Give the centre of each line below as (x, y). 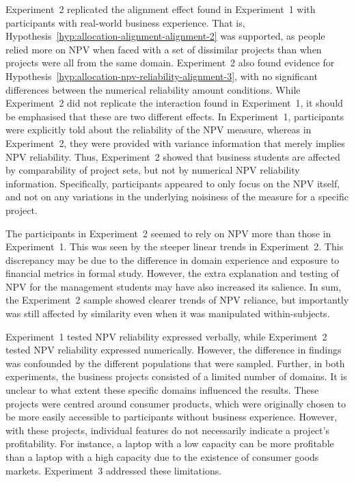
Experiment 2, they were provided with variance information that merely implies (175, 143)
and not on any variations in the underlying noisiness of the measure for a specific (177, 197)
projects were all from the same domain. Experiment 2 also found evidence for (170, 63)
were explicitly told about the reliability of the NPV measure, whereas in (159, 130)
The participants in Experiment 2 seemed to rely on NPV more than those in (168, 233)
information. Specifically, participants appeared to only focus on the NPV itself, (173, 183)
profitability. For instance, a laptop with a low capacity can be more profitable (170, 443)
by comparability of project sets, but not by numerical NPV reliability (153, 170)
